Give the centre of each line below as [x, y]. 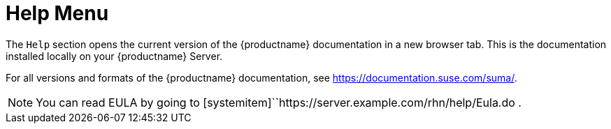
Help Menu [57, 13]
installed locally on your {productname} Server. [114, 56]
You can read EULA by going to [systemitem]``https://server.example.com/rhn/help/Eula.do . [279, 102]
